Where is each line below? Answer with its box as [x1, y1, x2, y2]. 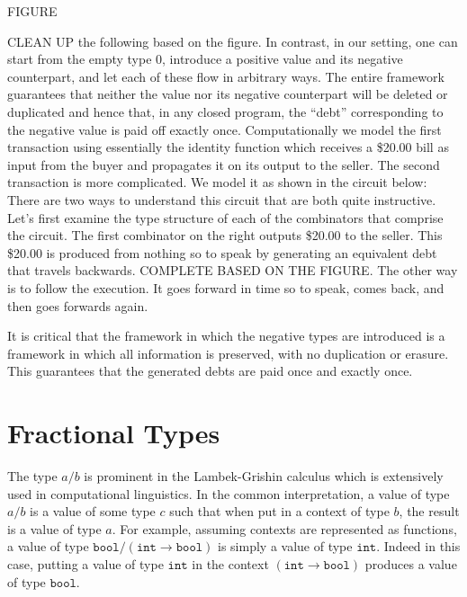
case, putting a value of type [7, 554, 164, 573]
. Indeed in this [376, 537, 461, 556]
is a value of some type [30, 502, 156, 521]
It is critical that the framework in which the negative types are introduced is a [7, 326, 445, 345]
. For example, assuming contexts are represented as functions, [112, 519, 457, 538]
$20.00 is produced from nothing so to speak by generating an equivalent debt [7, 243, 437, 262]
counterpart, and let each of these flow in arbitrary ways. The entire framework [7, 67, 445, 85]
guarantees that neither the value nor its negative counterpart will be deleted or [7, 85, 448, 103]
